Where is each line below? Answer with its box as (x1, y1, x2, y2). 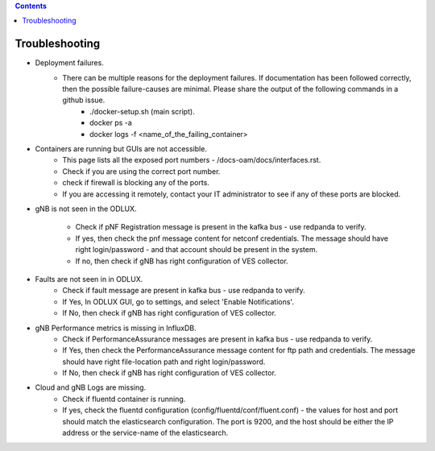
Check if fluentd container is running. (62, 394, 186, 403)
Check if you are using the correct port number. (62, 166, 221, 176)
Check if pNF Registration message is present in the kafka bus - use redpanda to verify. (75, 222, 367, 232)
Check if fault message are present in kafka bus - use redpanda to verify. (62, 286, 305, 296)
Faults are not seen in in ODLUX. (35, 274, 143, 283)
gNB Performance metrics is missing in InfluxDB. (35, 323, 197, 333)
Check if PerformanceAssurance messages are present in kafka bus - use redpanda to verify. (62, 334, 373, 344)
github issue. (62, 95, 106, 105)
